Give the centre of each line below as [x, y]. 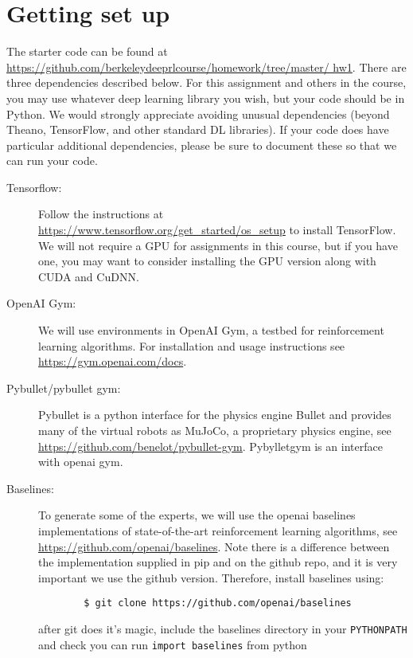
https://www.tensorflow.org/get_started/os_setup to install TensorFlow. [217, 230]
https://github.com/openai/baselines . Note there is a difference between [214, 546]
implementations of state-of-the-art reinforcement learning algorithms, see [218, 530]
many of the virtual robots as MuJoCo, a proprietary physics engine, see [215, 430]
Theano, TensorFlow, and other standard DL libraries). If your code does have [198, 129]
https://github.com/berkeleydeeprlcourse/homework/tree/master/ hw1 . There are [206, 67]
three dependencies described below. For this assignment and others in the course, [206, 82]
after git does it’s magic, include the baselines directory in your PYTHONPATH [223, 629]
